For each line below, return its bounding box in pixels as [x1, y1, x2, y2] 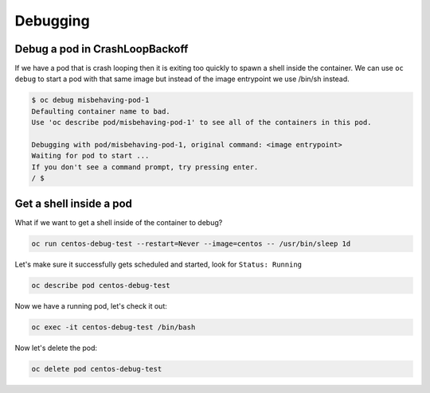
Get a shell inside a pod [14, 196, 133, 210]
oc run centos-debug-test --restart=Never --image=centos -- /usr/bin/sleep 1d [31, 239, 351, 248]
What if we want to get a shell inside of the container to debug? [14, 217, 223, 227]
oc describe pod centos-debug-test [31, 281, 170, 290]
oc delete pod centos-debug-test [31, 364, 162, 373]
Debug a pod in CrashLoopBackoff [14, 42, 189, 56]
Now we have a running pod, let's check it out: [14, 301, 167, 310]
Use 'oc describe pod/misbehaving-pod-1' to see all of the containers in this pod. [31, 118, 372, 127]
